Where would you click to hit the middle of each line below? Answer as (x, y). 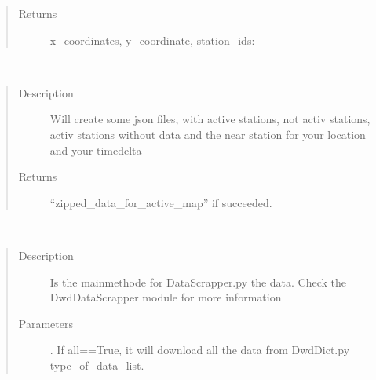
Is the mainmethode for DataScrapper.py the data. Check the (198, 281)
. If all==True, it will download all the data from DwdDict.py (200, 350)
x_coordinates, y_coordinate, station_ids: (152, 40)
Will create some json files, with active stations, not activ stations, (210, 119)
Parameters (46, 323)
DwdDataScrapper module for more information (166, 297)
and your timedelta (96, 150)
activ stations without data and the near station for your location (208, 134)
